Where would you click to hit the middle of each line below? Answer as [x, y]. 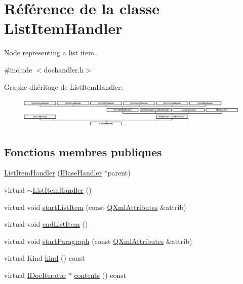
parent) [119, 173]
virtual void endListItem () [46, 224]
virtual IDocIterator [35, 275]
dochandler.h [64, 69]
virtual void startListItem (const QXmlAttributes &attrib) [95, 207]
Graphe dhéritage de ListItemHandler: [64, 86]
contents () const [100, 275]
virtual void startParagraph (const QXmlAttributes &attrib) [98, 241]
